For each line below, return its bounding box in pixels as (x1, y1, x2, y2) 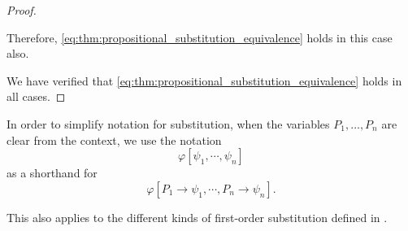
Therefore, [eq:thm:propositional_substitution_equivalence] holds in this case (7, 28, 393, 46)
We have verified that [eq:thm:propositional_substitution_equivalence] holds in (7, 72, 402, 89)
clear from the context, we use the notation (7, 131, 222, 148)
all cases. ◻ (7, 88, 66, 105)
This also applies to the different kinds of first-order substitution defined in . (7, 208, 388, 225)
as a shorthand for (7, 164, 98, 181)
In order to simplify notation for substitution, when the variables (7, 115, 330, 132)
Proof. (7, 2, 37, 18)
